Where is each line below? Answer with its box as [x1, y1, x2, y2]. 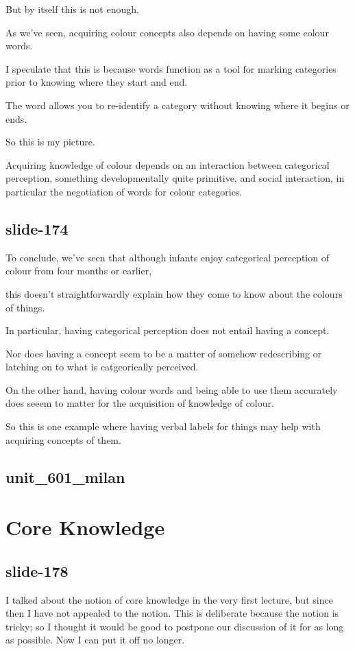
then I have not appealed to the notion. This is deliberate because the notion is [5, 606, 339, 620]
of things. [5, 300, 45, 314]
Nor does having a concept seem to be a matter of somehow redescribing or [5, 346, 322, 360]
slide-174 [5, 217, 69, 239]
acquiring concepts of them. [5, 432, 121, 447]
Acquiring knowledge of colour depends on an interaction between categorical [5, 157, 330, 171]
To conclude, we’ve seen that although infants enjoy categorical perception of [5, 250, 329, 264]
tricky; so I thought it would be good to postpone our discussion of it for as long [5, 619, 344, 633]
